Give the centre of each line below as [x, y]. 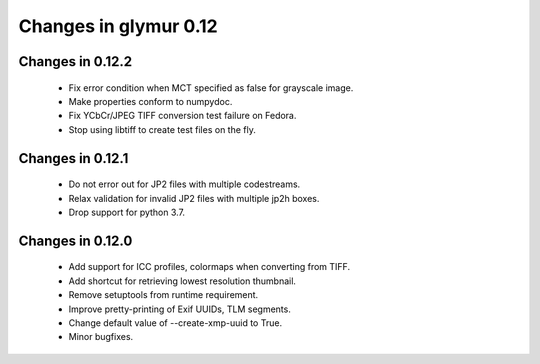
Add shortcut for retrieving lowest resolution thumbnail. [182, 281]
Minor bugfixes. [101, 337]
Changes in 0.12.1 [73, 158]
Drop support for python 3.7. [126, 212]
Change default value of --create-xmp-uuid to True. [175, 322]
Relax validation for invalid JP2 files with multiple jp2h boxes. [194, 198]
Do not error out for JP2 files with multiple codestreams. [184, 184]
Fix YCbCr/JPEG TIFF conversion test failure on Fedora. [182, 116]
